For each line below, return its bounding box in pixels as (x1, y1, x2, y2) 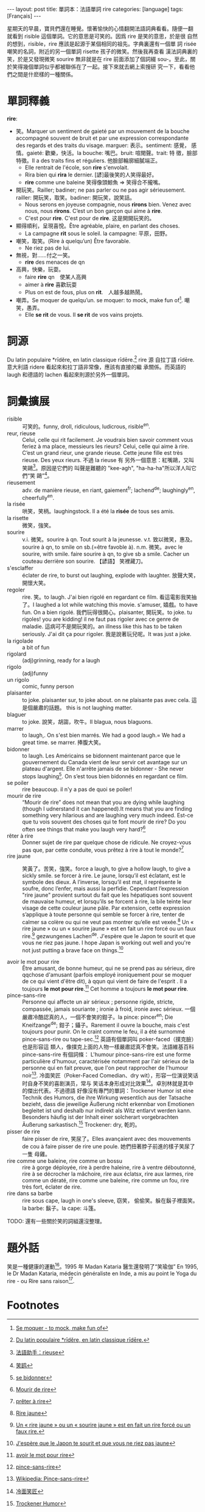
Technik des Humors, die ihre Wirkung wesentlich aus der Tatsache (22, 1094, 192, 1101)
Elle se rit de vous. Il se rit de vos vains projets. (24, 311, 144, 318)
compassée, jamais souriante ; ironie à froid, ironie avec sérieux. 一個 (22, 1005, 196, 1013)
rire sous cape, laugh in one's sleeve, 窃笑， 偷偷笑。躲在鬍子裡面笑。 (22, 1196, 198, 1204)
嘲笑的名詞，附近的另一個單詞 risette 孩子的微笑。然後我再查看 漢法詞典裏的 (7, 48, 198, 55)
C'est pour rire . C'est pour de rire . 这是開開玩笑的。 (24, 214, 155, 222)
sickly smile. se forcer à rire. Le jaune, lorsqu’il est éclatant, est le (22, 872, 186, 880)
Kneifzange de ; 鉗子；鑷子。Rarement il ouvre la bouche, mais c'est (22, 1020, 190, 1029)
